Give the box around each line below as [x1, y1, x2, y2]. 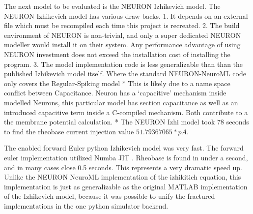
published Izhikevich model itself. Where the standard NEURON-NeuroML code [4, 68, 246, 79]
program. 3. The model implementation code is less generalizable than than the [4, 59, 243, 69]
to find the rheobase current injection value [4, 126, 134, 136]
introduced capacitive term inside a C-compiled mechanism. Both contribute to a [4, 107, 248, 117]
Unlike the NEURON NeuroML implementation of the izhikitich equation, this [4, 172, 241, 182]
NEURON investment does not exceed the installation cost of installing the [4, 49, 230, 59]
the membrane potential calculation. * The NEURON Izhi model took [4, 117, 215, 127]
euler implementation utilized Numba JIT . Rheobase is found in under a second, [4, 152, 248, 162]
